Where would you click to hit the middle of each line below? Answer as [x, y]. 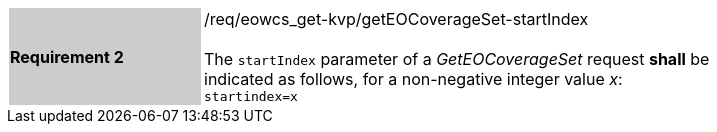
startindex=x [251, 96]
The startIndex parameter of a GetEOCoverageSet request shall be [457, 59]
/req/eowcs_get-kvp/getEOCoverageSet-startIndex [396, 19]
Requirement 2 [67, 56]
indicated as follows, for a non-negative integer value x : [413, 79]
